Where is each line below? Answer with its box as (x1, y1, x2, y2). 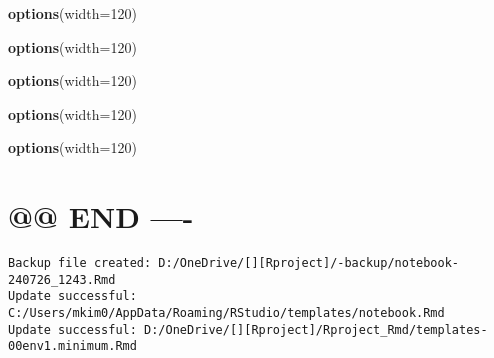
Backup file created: (8, 256, 152, 271)
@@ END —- (8, 196, 194, 237)
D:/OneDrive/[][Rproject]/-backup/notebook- (158, 256, 460, 271)
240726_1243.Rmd (8, 272, 116, 287)
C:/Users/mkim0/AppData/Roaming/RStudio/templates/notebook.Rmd (8, 306, 445, 321)
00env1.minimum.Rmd (8, 339, 137, 354)
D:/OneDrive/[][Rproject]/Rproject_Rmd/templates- (144, 322, 488, 337)
